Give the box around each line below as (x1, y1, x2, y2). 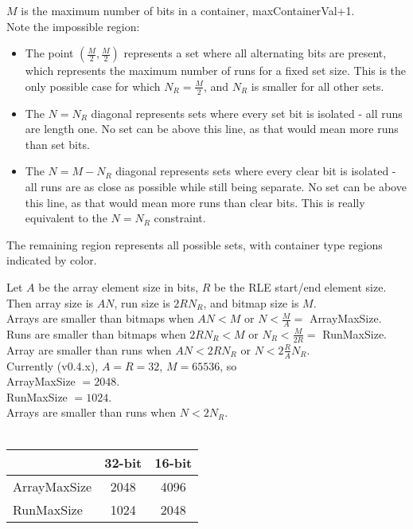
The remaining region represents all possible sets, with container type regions (6, 236, 383, 253)
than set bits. (25, 135, 90, 152)
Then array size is (6, 294, 94, 311)
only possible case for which (25, 77, 161, 94)
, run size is (114, 294, 170, 311)
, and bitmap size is (203, 294, 299, 311)
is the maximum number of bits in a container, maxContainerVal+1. (21, 2, 355, 18)
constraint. (154, 210, 206, 226)
